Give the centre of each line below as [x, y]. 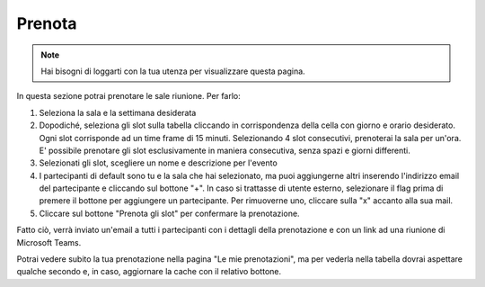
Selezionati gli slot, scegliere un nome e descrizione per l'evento [158, 163]
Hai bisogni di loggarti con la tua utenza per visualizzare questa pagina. [173, 71]
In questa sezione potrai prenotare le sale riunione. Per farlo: [129, 96]
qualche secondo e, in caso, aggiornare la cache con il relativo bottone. [149, 272]
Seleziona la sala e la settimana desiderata [118, 112]
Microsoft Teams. [49, 242]
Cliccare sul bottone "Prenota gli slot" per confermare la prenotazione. [169, 213]
